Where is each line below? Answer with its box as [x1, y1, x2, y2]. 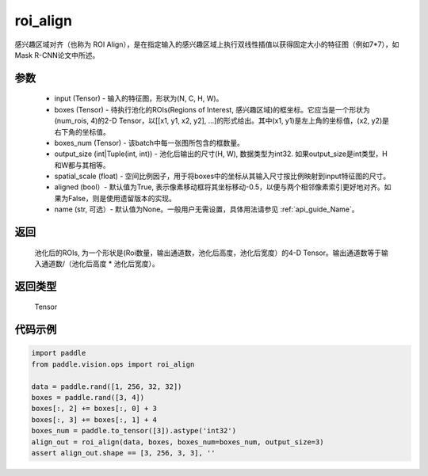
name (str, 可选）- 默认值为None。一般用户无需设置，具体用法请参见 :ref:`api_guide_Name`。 [54, 204, 360, 214]
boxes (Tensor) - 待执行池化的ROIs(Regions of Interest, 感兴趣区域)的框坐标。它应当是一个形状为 [54, 105, 370, 114]
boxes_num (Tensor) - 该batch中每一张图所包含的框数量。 [54, 138, 245, 147]
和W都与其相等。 [54, 160, 110, 169]
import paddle [31, 348, 86, 358]
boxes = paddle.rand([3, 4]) [31, 393, 145, 402]
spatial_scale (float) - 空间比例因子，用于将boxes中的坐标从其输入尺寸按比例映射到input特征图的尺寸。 [54, 171, 391, 181]
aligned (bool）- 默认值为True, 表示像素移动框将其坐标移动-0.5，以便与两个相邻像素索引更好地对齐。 [54, 182, 384, 192]
